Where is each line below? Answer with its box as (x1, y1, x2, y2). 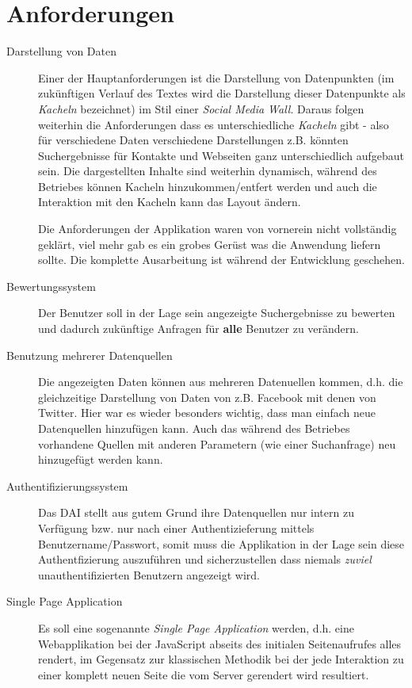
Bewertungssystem (6, 277, 96, 294)
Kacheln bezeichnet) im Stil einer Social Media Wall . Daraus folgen (38, 100, 364, 117)
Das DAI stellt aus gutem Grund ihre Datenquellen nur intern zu (38, 504, 354, 521)
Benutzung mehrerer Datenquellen (6, 346, 173, 363)
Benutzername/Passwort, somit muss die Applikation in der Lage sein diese (38, 535, 405, 552)
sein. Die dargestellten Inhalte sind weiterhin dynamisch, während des (38, 162, 377, 179)
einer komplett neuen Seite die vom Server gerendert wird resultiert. (38, 666, 369, 682)
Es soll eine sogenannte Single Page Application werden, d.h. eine (38, 619, 354, 636)
